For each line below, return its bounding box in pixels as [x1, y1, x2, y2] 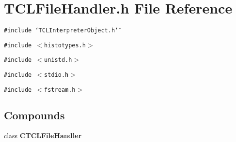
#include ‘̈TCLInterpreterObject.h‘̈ [4, 27, 119, 34]
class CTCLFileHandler [4, 130, 82, 140]
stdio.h [44, 71, 69, 79]
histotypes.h [44, 42, 86, 49]
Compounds [4, 107, 65, 122]
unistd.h [44, 57, 72, 64]
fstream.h [44, 86, 76, 93]
